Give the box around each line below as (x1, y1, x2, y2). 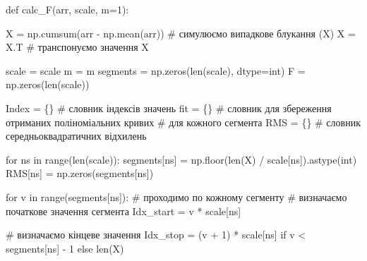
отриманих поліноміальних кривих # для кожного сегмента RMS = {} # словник (6, 114, 361, 129)
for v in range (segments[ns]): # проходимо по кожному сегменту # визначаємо (6, 189, 347, 204)
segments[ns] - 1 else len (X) (6, 241, 124, 255)
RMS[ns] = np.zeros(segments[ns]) (6, 166, 154, 181)
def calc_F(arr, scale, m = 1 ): (6, 2, 129, 16)
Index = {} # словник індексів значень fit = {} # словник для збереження (6, 100, 332, 115)
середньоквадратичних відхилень (6, 128, 147, 143)
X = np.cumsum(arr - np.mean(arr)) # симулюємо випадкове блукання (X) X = (6, 25, 356, 40)
